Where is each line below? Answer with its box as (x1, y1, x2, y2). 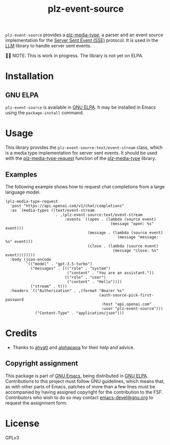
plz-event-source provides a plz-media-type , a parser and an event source (5, 32, 163, 38)
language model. (5, 189, 41, 195)
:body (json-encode (10, 257, 52, 262)
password (5, 297, 24, 302)
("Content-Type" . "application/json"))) (35, 310, 125, 315)
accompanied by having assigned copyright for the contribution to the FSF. (5, 389, 163, 395)
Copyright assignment (5, 359, 78, 368)
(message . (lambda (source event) (87, 230, 163, 235)
